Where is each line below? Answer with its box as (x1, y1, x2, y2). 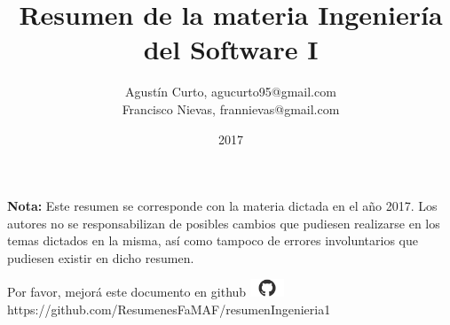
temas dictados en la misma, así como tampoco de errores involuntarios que (7, 231, 418, 250)
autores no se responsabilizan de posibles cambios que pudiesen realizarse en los (7, 213, 440, 232)
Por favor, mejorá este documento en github (7, 282, 247, 301)
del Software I (143, 31, 319, 67)
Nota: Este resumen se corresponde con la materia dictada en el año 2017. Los (7, 197, 438, 215)
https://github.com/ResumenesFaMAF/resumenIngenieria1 (7, 299, 331, 318)
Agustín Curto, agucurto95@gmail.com (125, 82, 336, 101)
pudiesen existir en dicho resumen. (7, 248, 194, 267)
